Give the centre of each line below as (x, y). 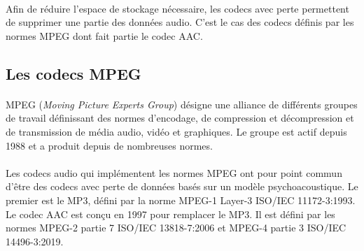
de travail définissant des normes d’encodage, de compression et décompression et (180, 118)
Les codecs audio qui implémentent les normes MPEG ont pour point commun (174, 172)
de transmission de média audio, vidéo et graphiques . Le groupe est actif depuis (176, 131)
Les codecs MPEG (73, 73)
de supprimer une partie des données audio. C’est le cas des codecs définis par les (180, 22)
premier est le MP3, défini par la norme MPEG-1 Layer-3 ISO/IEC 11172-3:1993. (181, 200)
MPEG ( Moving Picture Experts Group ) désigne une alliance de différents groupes (182, 104)
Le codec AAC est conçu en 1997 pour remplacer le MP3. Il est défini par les (170, 214)
